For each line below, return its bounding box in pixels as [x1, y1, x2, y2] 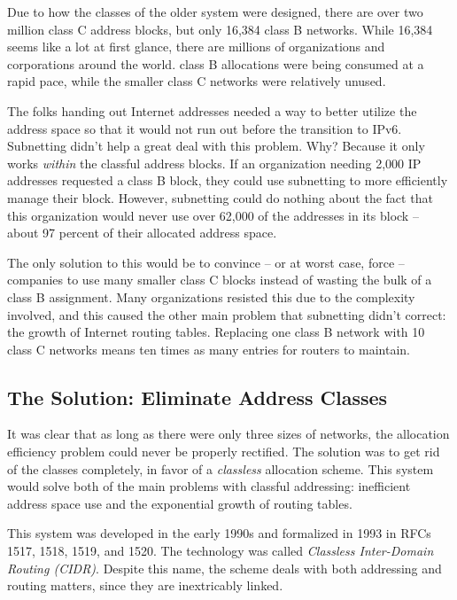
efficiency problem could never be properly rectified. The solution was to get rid [7, 442, 440, 461]
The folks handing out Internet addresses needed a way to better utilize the [7, 101, 417, 120]
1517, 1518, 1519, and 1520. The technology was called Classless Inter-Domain [7, 542, 434, 560]
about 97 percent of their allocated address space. [7, 223, 277, 242]
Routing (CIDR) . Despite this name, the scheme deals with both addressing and [7, 558, 442, 577]
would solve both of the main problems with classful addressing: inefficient [7, 477, 411, 495]
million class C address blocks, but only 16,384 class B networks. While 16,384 [7, 19, 433, 38]
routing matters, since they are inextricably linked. [7, 576, 283, 595]
